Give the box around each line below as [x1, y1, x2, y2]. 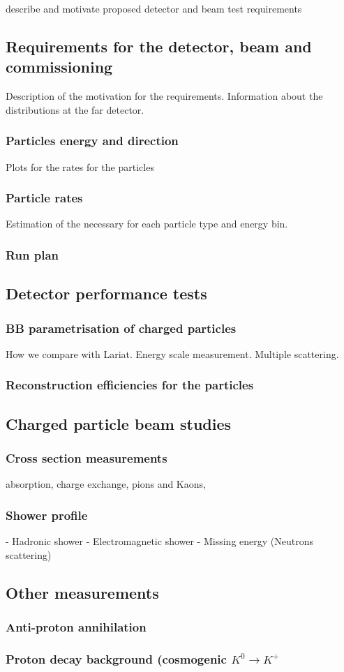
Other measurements [6, 581, 159, 603]
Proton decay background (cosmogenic [6, 650, 227, 667]
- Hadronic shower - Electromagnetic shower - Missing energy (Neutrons [6, 534, 313, 548]
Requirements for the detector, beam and [6, 35, 312, 57]
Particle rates [6, 189, 83, 207]
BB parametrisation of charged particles [6, 319, 237, 336]
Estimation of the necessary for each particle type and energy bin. [6, 216, 288, 231]
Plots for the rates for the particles [6, 159, 154, 174]
